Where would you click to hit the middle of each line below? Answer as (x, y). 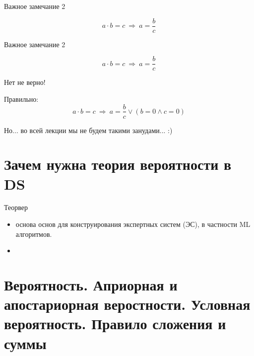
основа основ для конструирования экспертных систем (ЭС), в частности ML (133, 224)
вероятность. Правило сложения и (115, 323)
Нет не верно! (25, 82)
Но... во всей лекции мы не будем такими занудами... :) (88, 130)
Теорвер (16, 207)
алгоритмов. (34, 234)
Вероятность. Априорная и (91, 285)
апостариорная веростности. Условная (127, 304)
